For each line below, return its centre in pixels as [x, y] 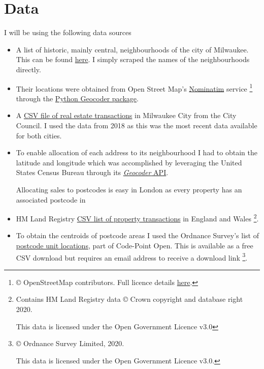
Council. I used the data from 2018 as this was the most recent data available [137, 125]
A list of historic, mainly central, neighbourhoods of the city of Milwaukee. [132, 49]
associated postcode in [51, 199]
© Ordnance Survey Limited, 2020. [70, 343]
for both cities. [39, 135]
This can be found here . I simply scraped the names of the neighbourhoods [133, 59]
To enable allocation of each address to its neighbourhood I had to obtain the [137, 152]
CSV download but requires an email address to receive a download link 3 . [132, 257]
